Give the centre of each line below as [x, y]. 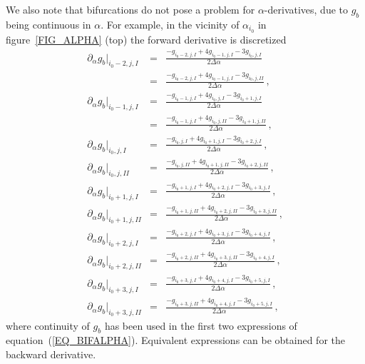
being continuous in [48, 24]
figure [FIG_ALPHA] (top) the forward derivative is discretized [146, 39]
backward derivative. [51, 354]
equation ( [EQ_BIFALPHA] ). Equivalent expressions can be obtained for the [175, 340]
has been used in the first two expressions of [201, 325]
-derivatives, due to [306, 9]
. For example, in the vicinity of [170, 24]
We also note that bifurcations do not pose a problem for [130, 9]
